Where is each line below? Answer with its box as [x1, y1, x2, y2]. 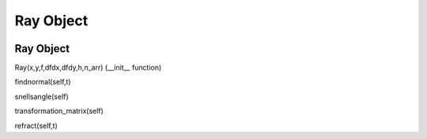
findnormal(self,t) [14, 77, 71, 87]
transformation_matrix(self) [14, 107, 104, 116]
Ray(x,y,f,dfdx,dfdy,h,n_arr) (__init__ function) [14, 63, 162, 73]
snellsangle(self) [14, 92, 69, 101]
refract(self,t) [14, 121, 59, 130]
